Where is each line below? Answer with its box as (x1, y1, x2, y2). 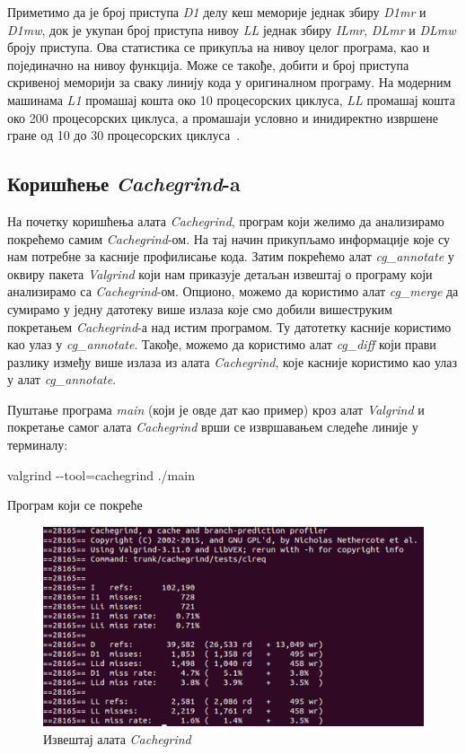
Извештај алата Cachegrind (43, 729, 191, 748)
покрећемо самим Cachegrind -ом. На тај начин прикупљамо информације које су (7, 229, 451, 248)
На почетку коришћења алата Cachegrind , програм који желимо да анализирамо (7, 211, 444, 230)
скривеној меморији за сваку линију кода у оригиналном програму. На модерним (7, 73, 452, 92)
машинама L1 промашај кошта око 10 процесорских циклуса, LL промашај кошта (7, 90, 455, 109)
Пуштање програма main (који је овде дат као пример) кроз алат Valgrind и (7, 399, 425, 418)
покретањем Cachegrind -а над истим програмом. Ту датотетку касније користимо (7, 317, 452, 336)
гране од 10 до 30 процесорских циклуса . (7, 126, 241, 145)
